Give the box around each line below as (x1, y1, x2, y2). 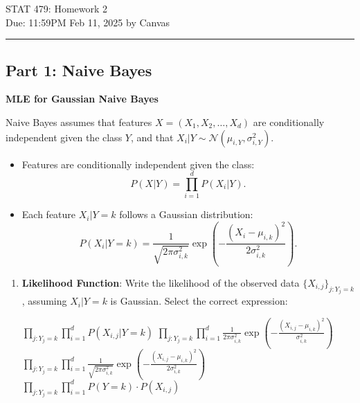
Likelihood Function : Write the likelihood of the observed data (21, 275, 300, 289)
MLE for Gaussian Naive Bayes (6, 91, 159, 106)
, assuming (21, 294, 67, 308)
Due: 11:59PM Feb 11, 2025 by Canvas (6, 15, 170, 29)
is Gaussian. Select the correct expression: (110, 294, 288, 308)
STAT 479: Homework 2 (6, 1, 108, 15)
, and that (130, 129, 174, 144)
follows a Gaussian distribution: (119, 207, 253, 222)
